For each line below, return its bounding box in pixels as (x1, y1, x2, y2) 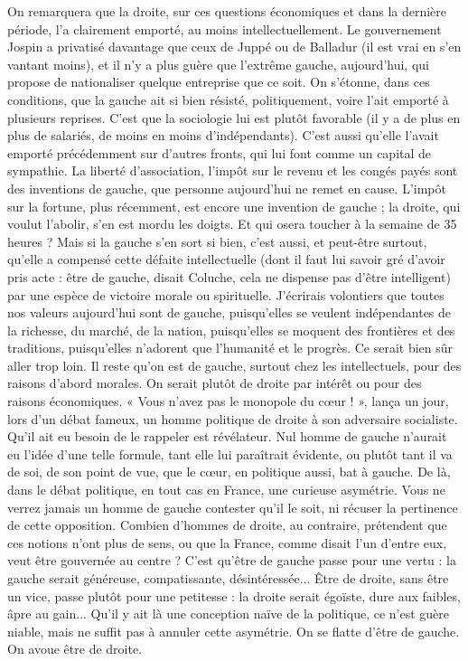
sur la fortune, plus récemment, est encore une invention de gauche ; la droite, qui (7, 196, 461, 215)
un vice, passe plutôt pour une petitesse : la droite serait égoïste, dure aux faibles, (7, 586, 461, 605)
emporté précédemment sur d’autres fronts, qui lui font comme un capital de (7, 143, 432, 162)
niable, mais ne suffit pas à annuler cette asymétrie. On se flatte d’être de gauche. (7, 621, 460, 640)
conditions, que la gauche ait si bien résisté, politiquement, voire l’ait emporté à (7, 90, 449, 109)
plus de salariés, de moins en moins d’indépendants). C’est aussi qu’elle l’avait (7, 126, 439, 145)
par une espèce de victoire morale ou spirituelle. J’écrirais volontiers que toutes (7, 285, 445, 304)
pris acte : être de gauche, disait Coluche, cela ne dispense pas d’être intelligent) (7, 267, 451, 286)
